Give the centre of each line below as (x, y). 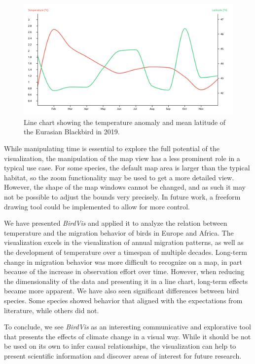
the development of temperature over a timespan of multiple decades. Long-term (126, 252)
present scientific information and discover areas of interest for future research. (123, 355)
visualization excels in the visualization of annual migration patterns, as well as (124, 242)
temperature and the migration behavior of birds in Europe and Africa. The (119, 232)
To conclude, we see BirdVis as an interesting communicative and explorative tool (127, 327)
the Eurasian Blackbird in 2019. (72, 132)
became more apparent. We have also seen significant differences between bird (122, 291)
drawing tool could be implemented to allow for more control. (97, 206)
